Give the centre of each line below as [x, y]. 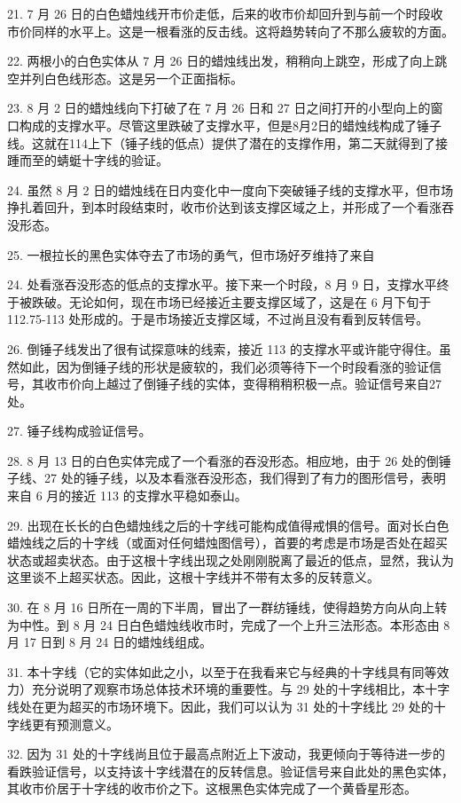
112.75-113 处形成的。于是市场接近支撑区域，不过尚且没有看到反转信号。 [218, 319]
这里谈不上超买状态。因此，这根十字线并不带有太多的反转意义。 [193, 577]
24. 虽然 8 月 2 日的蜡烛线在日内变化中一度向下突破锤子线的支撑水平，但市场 [230, 189]
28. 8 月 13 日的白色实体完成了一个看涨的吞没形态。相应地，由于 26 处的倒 [223, 460]
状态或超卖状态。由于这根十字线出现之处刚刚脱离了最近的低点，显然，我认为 [230, 559]
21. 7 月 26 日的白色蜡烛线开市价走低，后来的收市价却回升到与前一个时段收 [225, 13]
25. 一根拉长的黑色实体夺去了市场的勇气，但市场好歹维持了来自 [191, 254]
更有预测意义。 [75, 724]
